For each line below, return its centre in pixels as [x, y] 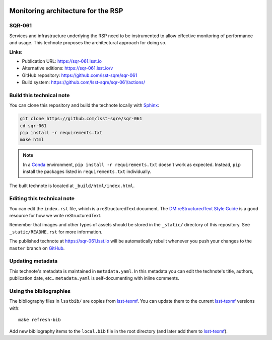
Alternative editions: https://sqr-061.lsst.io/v [67, 68]
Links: [16, 52]
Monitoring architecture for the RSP [66, 11]
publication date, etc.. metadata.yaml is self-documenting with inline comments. [94, 278]
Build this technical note [40, 95]
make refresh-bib [40, 320]
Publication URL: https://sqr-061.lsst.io [62, 61]
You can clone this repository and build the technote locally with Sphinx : [84, 105]
